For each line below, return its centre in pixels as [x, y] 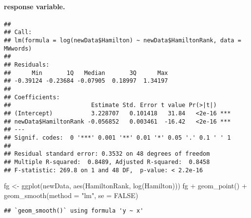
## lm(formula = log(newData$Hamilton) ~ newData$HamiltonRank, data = [123, 41]
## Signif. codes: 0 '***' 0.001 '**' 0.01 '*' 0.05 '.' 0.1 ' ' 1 [117, 137]
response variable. [35, 6]
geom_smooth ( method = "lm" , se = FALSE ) [71, 195]
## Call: [18, 32]
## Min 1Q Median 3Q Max [86, 73]
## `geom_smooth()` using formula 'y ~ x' [74, 211]
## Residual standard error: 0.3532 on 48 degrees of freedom [107, 154]
